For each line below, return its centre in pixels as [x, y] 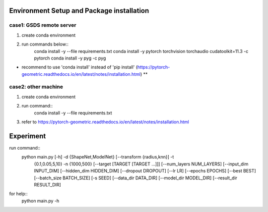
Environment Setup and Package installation [79, 11]
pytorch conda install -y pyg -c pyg [70, 58]
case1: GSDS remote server [43, 25]
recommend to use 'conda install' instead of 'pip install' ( [80, 67]
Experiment [28, 136]
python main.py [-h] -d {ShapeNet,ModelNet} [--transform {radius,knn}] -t [98, 157]
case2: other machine [36, 87]
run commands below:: [45, 44]
